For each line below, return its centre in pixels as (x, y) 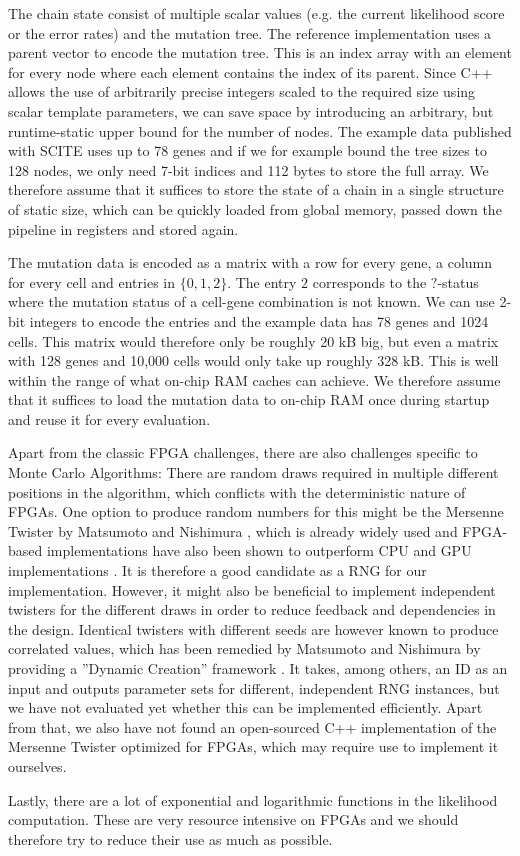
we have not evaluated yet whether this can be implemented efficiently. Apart (245, 707)
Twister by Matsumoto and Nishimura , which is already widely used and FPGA (255, 530)
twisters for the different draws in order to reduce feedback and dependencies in (252, 609)
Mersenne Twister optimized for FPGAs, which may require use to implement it (253, 746)
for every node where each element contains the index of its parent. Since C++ (250, 71)
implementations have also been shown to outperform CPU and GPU (259, 550)
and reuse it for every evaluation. (109, 418)
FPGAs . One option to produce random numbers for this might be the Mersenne (256, 511)
